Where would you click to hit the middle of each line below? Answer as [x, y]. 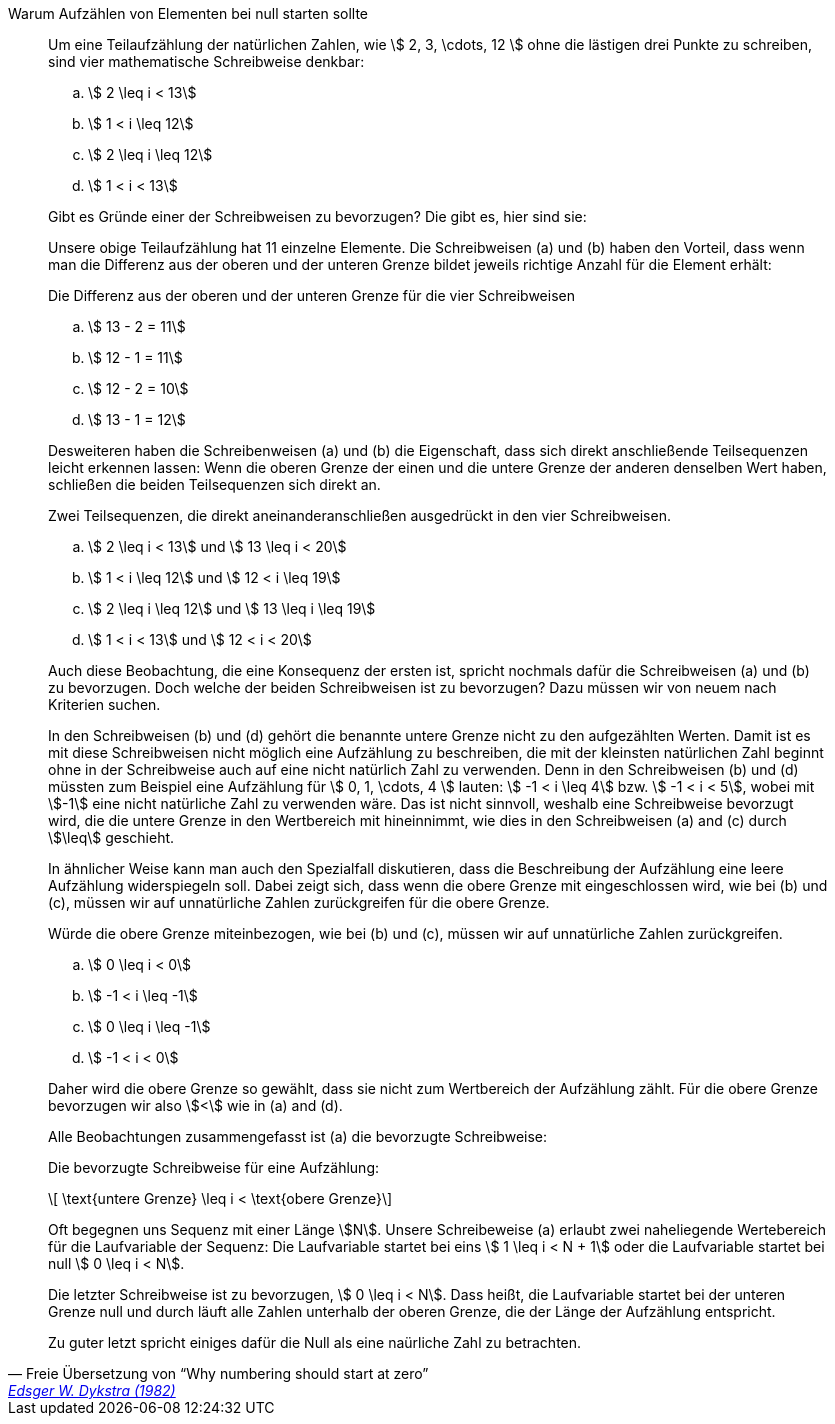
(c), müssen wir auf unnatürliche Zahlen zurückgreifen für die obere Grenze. [299, 902]
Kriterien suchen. [104, 704]
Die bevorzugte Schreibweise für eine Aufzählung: [214, 1167]
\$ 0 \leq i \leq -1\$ [149, 1026]
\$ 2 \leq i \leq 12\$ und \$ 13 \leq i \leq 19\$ [232, 608]
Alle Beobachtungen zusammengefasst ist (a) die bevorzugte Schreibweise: [298, 1136]
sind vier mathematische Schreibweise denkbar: [206, 61]
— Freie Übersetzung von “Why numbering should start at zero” [218, 1373]
